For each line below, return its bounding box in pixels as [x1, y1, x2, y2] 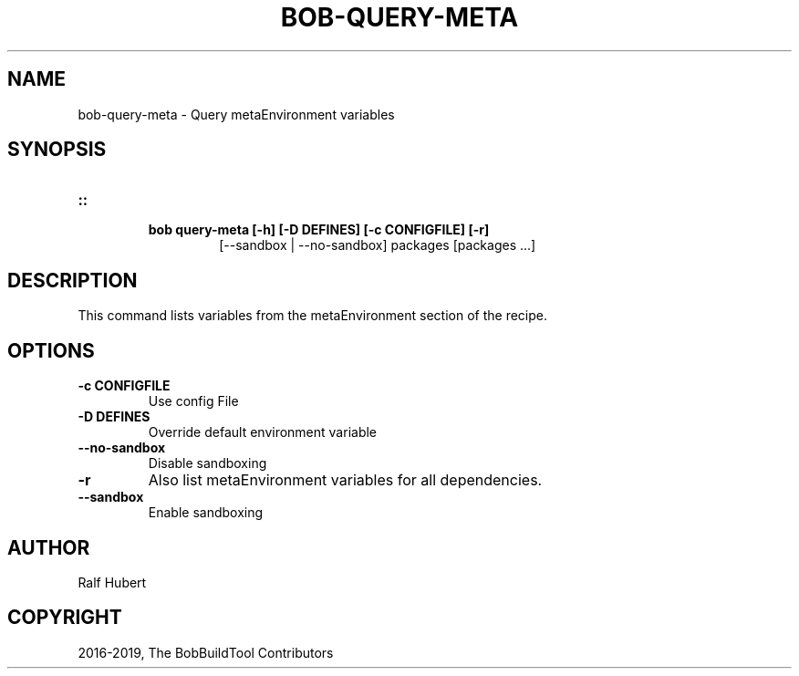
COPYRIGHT [7, 606, 122, 629]
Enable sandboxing [148, 504, 264, 521]
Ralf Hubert [78, 574, 147, 590]
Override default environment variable [148, 424, 378, 441]
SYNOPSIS [7, 138, 107, 161]
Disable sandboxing [148, 455, 267, 472]
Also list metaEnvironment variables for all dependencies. [148, 471, 543, 490]
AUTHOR [7, 536, 90, 559]
